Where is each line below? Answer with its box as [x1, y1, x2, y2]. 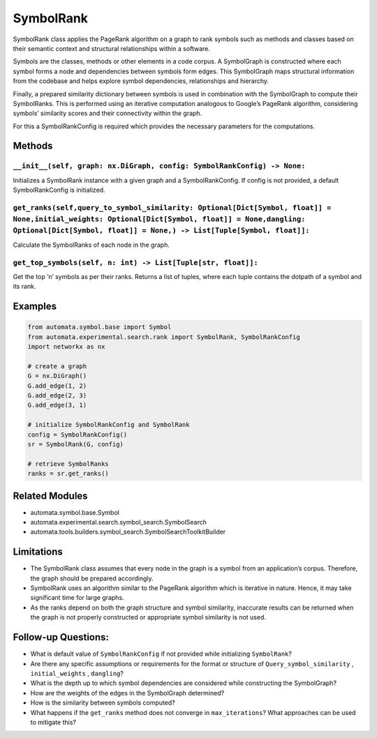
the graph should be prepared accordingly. [30, 574, 154, 582]
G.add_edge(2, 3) [27, 391, 87, 399]
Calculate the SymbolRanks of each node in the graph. [13, 241, 170, 249]
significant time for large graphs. [30, 594, 125, 602]
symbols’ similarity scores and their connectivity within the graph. [13, 109, 202, 118]
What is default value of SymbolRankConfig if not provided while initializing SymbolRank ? [30, 649, 293, 658]
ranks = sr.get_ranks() [27, 469, 110, 478]
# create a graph [27, 362, 87, 370]
